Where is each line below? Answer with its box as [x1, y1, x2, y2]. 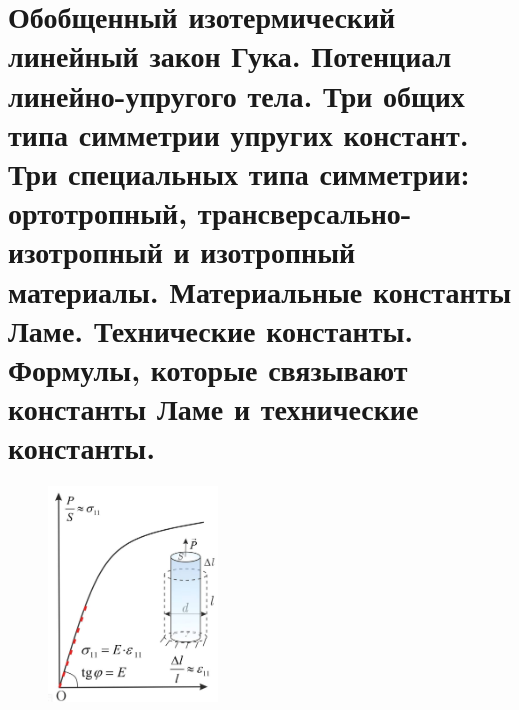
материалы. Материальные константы [8, 270, 512, 311]
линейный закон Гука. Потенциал [8, 35, 452, 76]
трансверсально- [197, 192, 412, 233]
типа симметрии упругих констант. [8, 113, 469, 154]
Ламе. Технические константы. [8, 309, 414, 350]
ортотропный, [8, 192, 188, 233]
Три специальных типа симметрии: [8, 152, 470, 193]
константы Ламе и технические [8, 388, 419, 429]
